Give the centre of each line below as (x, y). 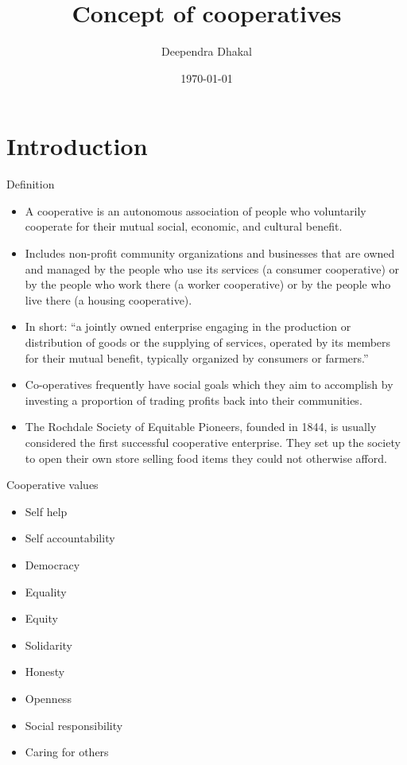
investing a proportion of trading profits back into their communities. (194, 400)
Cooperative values (52, 485)
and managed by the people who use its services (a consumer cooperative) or (212, 268)
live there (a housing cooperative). (109, 299)
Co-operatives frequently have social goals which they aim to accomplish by (209, 384)
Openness (48, 698)
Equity (41, 618)
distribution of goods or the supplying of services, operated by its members (208, 342)
